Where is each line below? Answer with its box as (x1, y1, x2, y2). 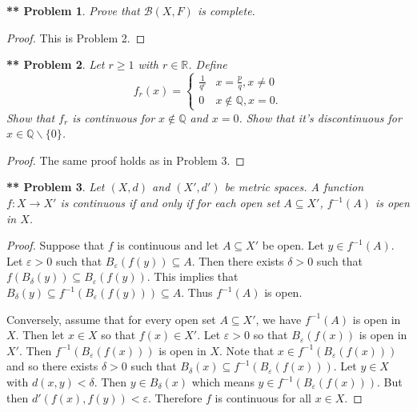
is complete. (197, 2, 255, 18)
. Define (188, 56, 227, 73)
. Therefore (148, 389, 202, 406)
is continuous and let (117, 237, 219, 254)
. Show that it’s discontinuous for (239, 109, 402, 126)
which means (191, 374, 255, 390)
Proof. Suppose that (6, 237, 105, 254)
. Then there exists (191, 252, 284, 269)
